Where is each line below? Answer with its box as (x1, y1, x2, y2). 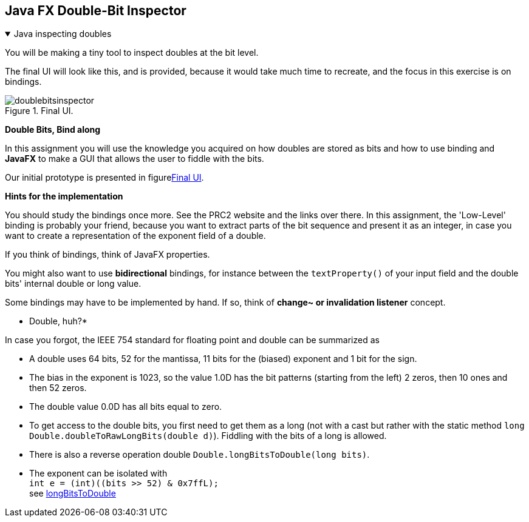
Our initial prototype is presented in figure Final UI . (5, 172, 204, 183)
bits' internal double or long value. (5, 278, 142, 289)
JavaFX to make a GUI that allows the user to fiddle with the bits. (5, 153, 264, 164)
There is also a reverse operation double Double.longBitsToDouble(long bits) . (29, 449, 370, 460)
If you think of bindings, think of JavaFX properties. (5, 249, 210, 260)
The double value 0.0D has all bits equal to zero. (29, 401, 222, 412)
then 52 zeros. (29, 383, 87, 393)
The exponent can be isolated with (29, 468, 168, 479)
